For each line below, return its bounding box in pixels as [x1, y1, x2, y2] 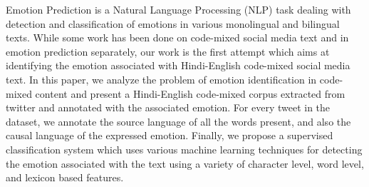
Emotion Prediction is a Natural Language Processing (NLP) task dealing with [6, 2, 351, 16]
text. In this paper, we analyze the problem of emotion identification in [6, 71, 317, 86]
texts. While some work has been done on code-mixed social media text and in [6, 30, 349, 45]
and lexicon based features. [6, 170, 124, 185]
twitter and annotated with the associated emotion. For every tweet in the [6, 100, 331, 115]
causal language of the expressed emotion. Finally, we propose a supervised [6, 128, 333, 143]
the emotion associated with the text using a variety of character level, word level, [6, 156, 364, 171]
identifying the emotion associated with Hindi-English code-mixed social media [6, 58, 350, 73]
